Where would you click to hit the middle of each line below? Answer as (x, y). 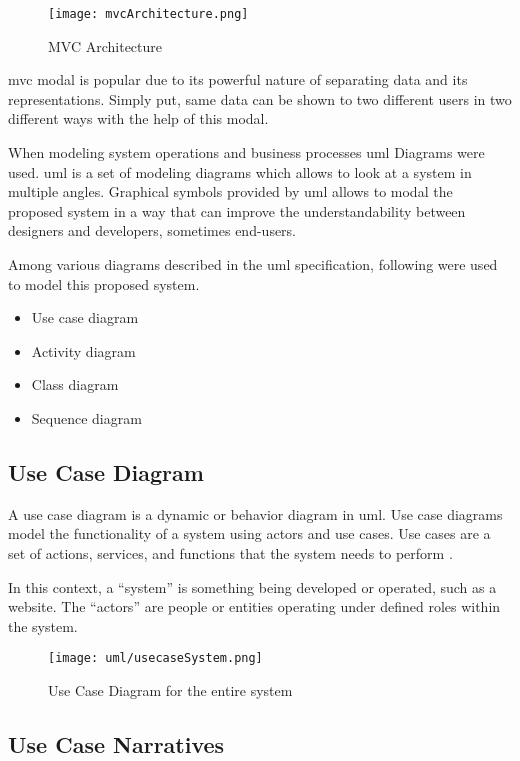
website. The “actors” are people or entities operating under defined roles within (254, 606)
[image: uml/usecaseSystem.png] (155, 658)
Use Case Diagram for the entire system (170, 689)
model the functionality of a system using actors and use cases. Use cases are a (249, 533)
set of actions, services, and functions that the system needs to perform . (230, 552)
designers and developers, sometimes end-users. (152, 230)
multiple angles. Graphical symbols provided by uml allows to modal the (230, 191)
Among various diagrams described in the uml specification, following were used (253, 264)
